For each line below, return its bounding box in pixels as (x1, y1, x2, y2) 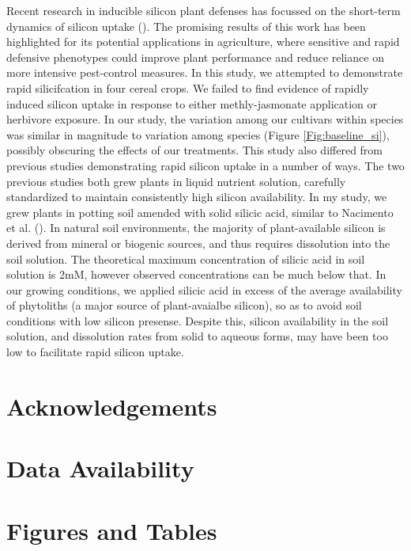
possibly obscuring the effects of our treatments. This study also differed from (6, 142, 383, 158)
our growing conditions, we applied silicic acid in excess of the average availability (6, 281, 402, 298)
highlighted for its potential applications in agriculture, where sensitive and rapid (6, 33, 400, 50)
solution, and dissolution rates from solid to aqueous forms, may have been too (6, 328, 388, 344)
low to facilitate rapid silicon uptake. (6, 344, 184, 360)
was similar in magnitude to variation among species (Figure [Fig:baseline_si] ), (6, 126, 390, 142)
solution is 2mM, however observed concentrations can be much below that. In (6, 266, 386, 283)
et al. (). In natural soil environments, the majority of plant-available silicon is (6, 219, 386, 236)
